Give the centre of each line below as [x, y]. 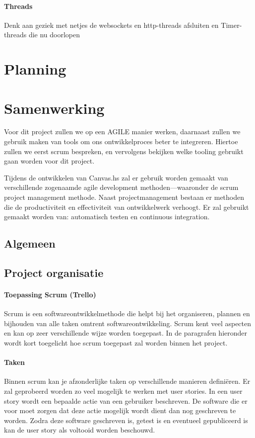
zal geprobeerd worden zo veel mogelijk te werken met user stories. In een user [123, 391]
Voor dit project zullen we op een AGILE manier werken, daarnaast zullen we [122, 131]
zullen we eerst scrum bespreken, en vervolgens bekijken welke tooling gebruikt [124, 151]
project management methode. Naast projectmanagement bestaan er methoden [124, 197]
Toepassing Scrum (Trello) [50, 294]
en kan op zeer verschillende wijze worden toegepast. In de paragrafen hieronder [126, 333]
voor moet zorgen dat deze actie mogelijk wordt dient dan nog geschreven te [120, 410]
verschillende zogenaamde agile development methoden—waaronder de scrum [121, 187]
